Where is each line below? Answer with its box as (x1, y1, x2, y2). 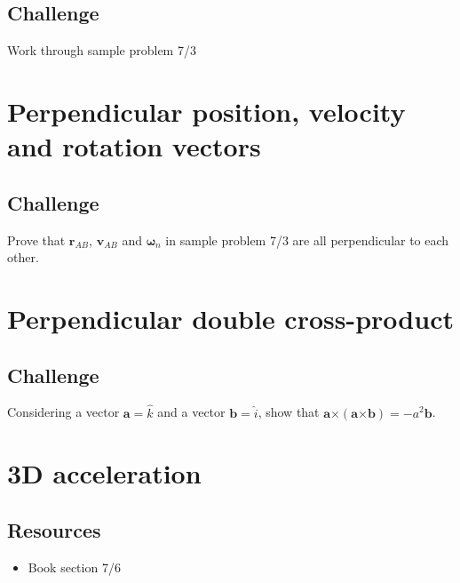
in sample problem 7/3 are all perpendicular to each (165, 230, 449, 249)
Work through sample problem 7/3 (7, 41, 196, 60)
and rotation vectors (7, 128, 261, 164)
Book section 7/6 (28, 557, 121, 576)
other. (7, 248, 39, 267)
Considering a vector (7, 403, 120, 421)
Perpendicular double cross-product (7, 299, 454, 336)
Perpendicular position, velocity (7, 92, 406, 129)
